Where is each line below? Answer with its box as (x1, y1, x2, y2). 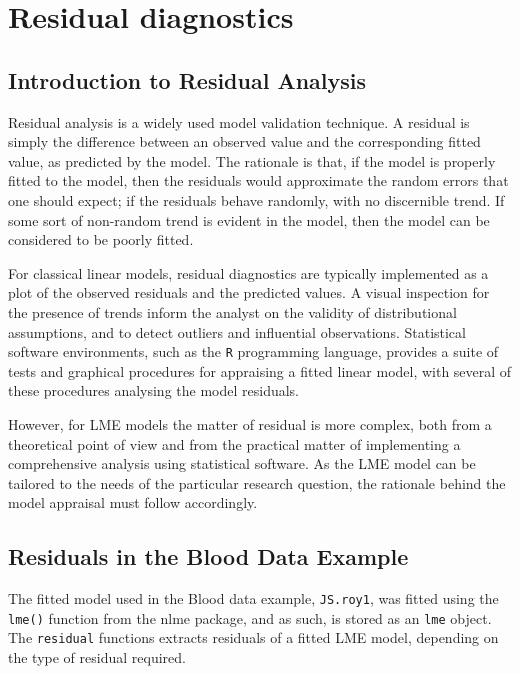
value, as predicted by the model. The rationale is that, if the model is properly (8, 150, 496, 171)
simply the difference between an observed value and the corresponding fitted (8, 131, 481, 152)
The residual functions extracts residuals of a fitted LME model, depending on (8, 627, 499, 648)
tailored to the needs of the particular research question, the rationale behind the (8, 472, 506, 493)
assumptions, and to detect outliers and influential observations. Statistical (8, 321, 466, 342)
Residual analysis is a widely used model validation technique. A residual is (8, 111, 470, 132)
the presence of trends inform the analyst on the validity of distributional (8, 301, 457, 322)
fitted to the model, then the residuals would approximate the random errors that (8, 170, 509, 191)
